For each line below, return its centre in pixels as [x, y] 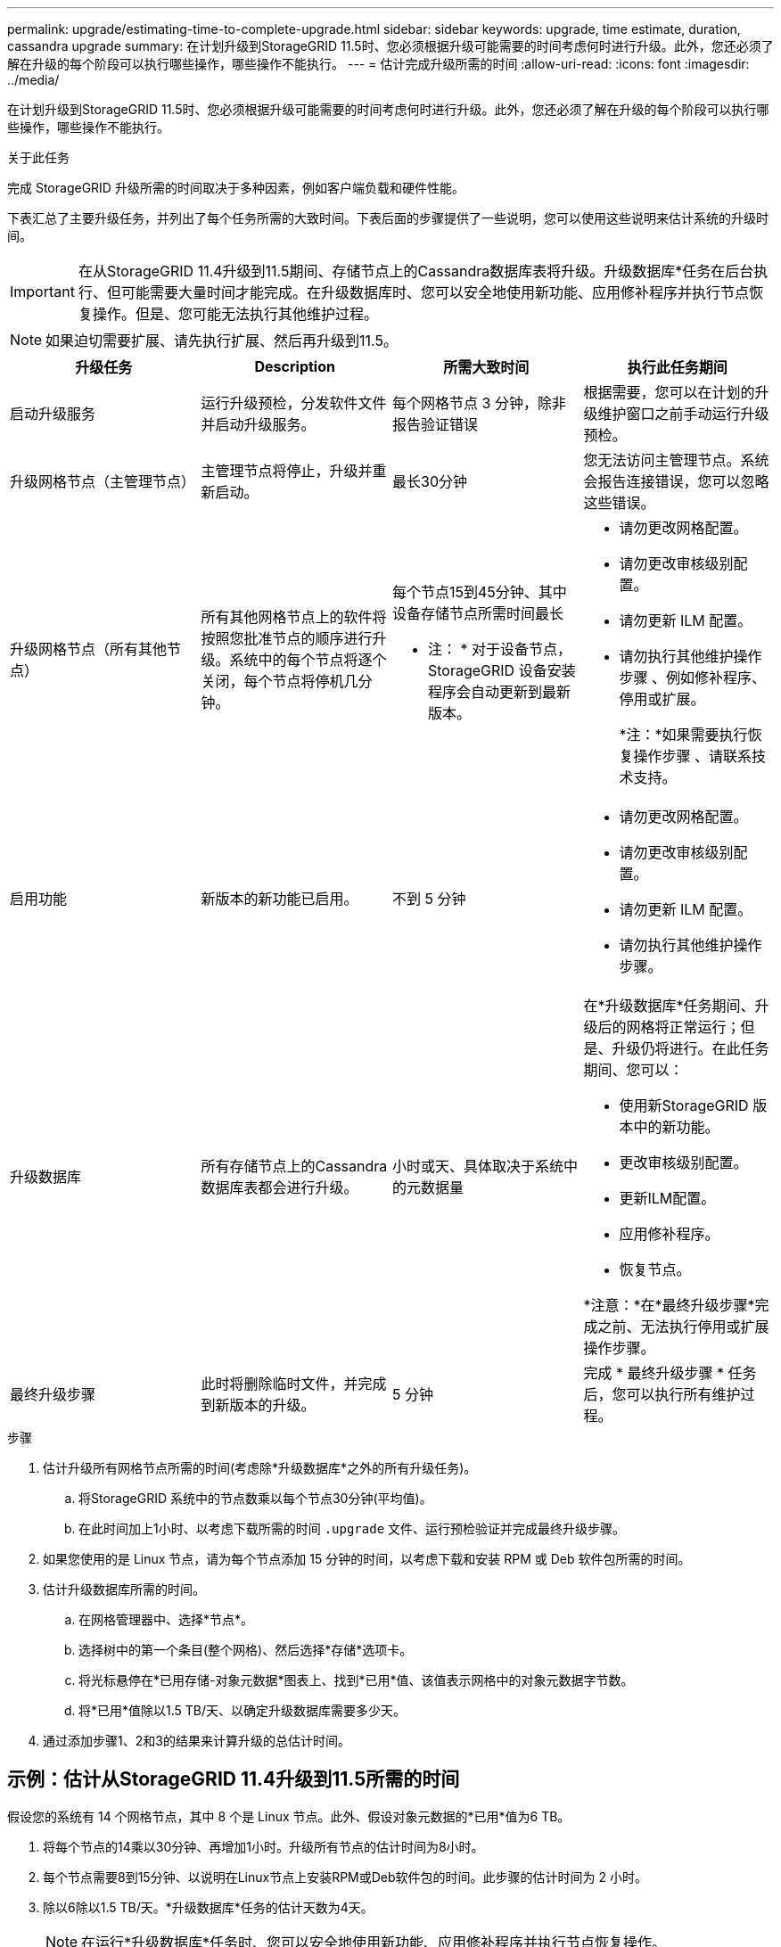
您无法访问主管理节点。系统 [676, 460]
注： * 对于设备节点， [500, 649]
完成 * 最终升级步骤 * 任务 [670, 1373]
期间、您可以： [633, 1070]
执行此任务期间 [677, 367]
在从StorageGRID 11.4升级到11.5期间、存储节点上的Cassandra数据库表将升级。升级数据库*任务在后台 [416, 271]
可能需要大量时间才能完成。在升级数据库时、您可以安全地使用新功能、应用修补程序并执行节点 [435, 292]
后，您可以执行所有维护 [662, 1394]
